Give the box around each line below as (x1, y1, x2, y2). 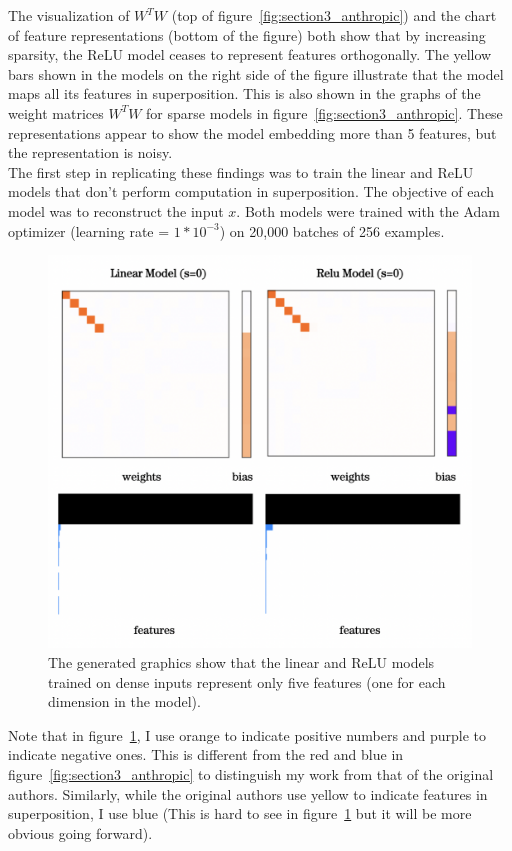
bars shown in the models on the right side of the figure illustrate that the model (8, 63, 504, 84)
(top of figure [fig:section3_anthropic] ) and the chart (171, 5, 497, 25)
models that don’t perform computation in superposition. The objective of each (8, 181, 495, 202)
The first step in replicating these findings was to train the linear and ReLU (8, 161, 474, 182)
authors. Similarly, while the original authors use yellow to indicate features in (8, 783, 488, 804)
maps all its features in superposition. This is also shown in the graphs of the (8, 83, 481, 104)
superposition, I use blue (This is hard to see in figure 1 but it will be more (8, 803, 472, 824)
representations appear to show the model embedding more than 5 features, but (8, 122, 497, 143)
